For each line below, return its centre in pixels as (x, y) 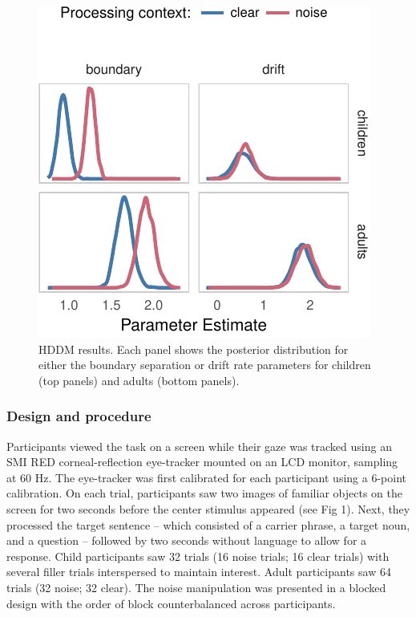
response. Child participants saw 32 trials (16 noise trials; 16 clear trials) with (198, 556)
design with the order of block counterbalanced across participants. (171, 603)
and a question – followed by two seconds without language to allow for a (187, 540)
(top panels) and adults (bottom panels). (139, 380)
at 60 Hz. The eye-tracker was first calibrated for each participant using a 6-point (206, 477)
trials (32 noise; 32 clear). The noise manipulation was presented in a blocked (196, 587)
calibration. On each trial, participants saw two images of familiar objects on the (204, 493)
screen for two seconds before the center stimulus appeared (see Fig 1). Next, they (208, 508)
